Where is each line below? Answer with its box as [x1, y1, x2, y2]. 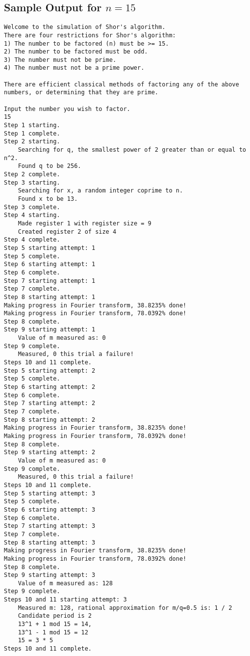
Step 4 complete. [4, 236, 60, 244]
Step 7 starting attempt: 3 [4, 522, 96, 530]
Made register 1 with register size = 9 [18, 219, 151, 227]
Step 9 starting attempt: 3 [4, 572, 96, 579]
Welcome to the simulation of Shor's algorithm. [4, 24, 166, 31]
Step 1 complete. [4, 130, 60, 137]
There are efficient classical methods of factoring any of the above [4, 81, 239, 88]
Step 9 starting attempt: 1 [4, 326, 96, 333]
